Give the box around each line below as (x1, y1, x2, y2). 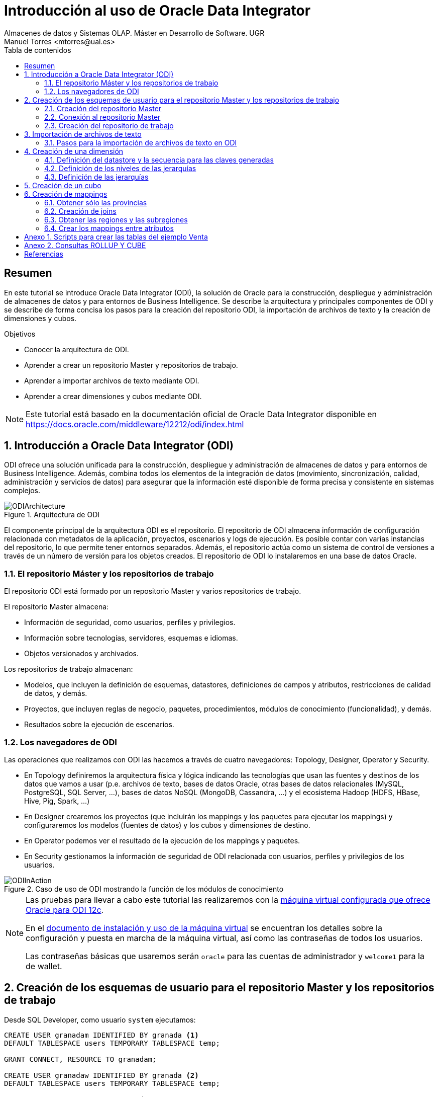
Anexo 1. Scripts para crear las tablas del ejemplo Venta (24, 232, 208, 241)
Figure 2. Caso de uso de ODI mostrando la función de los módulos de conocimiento (4, 884, 284, 893)
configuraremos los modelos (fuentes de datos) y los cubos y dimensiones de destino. (24, 820, 310, 829)
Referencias (24, 249, 64, 258)
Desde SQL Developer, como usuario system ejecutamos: (4, 1015, 196, 1024)
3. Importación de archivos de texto (24, 129, 142, 138)
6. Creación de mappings (24, 189, 107, 198)
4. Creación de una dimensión (24, 146, 124, 155)
